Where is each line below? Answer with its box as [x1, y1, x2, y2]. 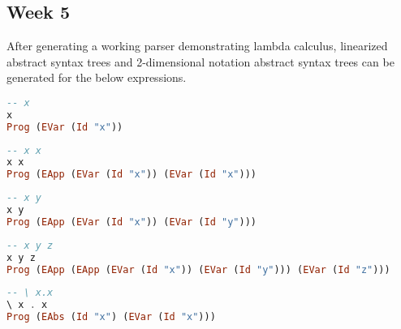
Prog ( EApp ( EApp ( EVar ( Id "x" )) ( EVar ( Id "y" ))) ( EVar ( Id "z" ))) [6, 263, 390, 276]
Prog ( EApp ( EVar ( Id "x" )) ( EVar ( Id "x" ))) [6, 169, 257, 181]
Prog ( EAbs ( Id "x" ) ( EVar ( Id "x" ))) [6, 311, 216, 323]
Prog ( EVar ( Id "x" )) [6, 121, 123, 133]
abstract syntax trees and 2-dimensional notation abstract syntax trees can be [6, 53, 395, 70]
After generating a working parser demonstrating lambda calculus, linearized [6, 37, 388, 54]
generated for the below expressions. [6, 69, 187, 86]
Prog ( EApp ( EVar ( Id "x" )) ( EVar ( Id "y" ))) [6, 216, 257, 228]
